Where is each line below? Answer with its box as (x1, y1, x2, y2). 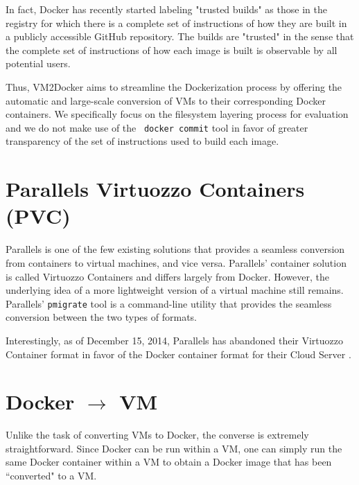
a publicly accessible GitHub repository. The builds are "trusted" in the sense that (6, 29, 354, 44)
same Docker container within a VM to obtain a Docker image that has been (6, 455, 332, 469)
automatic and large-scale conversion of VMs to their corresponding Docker (6, 93, 326, 107)
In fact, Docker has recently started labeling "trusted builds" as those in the (6, 2, 327, 16)
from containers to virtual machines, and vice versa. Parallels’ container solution (6, 255, 347, 270)
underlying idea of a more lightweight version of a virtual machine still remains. (6, 283, 344, 297)
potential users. (6, 56, 71, 71)
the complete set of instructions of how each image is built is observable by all (6, 42, 338, 57)
